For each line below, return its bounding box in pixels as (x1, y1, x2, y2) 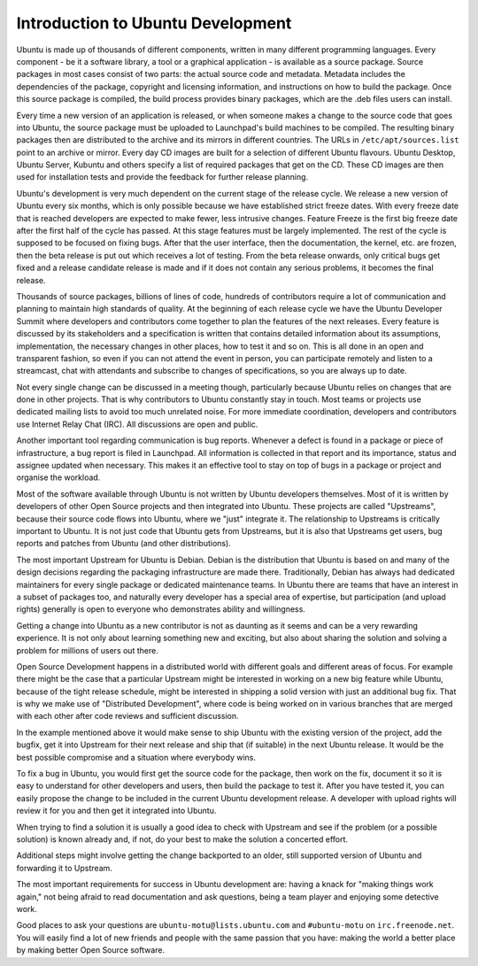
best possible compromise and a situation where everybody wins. (16, 752, 257, 762)
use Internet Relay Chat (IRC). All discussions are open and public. (16, 419, 258, 429)
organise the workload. (16, 472, 101, 483)
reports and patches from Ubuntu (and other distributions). (16, 538, 232, 549)
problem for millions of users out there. (16, 645, 158, 655)
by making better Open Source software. (16, 945, 166, 955)
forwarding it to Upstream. (16, 862, 112, 873)
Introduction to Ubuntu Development (16, 13, 292, 33)
